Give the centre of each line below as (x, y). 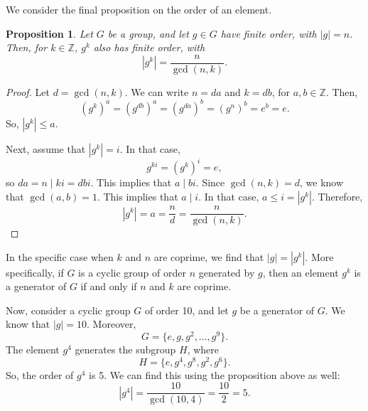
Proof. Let (28, 91)
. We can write (157, 91)
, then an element (301, 272)
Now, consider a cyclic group (68, 310)
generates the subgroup (125, 349)
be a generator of (277, 310)
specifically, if (35, 272)
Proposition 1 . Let (49, 33)
